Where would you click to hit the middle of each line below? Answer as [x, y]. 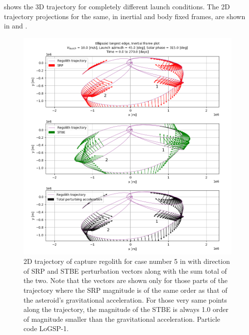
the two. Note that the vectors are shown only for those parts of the [126, 280]
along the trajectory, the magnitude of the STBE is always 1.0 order [126, 309]
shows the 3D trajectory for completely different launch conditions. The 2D [117, 6]
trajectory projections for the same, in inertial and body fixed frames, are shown [125, 16]
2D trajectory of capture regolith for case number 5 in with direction [127, 261]
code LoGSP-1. [46, 328]
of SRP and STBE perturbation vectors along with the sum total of [125, 271]
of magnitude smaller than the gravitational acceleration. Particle [122, 319]
